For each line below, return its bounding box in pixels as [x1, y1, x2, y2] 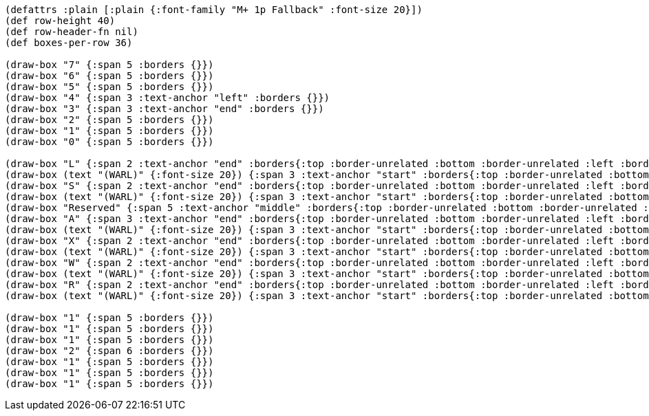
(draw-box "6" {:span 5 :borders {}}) [5, 70, 214, 81]
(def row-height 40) [5, 15, 116, 26]
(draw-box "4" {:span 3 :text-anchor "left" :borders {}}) [5, 92, 330, 103]
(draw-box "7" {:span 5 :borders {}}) [5, 59, 214, 70]
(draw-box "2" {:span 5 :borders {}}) [5, 114, 214, 125]
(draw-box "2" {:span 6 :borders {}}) [5, 345, 214, 356]
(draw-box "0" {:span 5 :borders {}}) [5, 136, 214, 147]
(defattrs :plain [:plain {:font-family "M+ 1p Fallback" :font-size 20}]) [5, 4, 423, 15]
